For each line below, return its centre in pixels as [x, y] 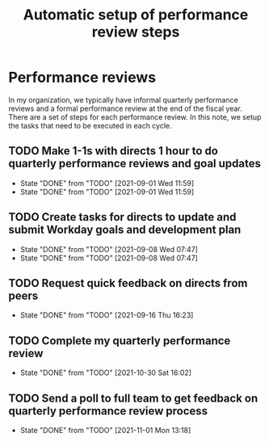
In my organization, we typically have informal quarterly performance [123, 99]
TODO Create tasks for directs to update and [122, 217]
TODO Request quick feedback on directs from [128, 283]
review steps [136, 32]
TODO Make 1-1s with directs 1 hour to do [113, 151]
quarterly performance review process [108, 411]
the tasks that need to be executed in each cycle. [90, 125]
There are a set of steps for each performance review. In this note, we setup [135, 117]
